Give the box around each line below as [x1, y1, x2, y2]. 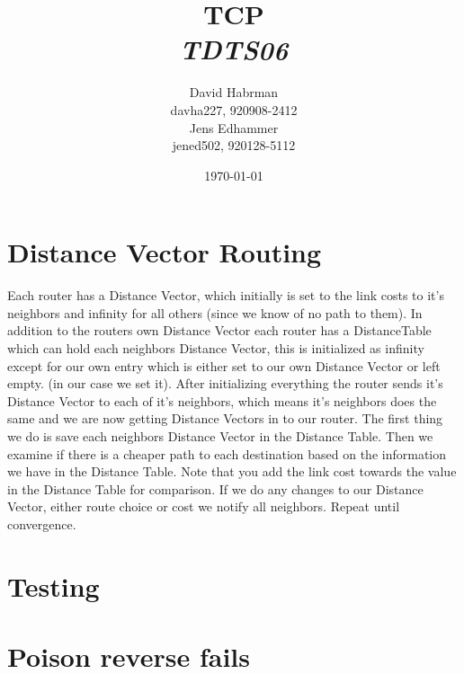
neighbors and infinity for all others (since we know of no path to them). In [7, 303, 423, 322]
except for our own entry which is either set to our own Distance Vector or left [7, 356, 441, 375]
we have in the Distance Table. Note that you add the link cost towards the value [7, 462, 457, 481]
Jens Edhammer [189, 118, 279, 137]
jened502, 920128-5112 [172, 136, 296, 155]
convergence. [7, 514, 76, 533]
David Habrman [189, 83, 279, 102]
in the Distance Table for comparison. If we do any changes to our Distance [7, 479, 424, 498]
